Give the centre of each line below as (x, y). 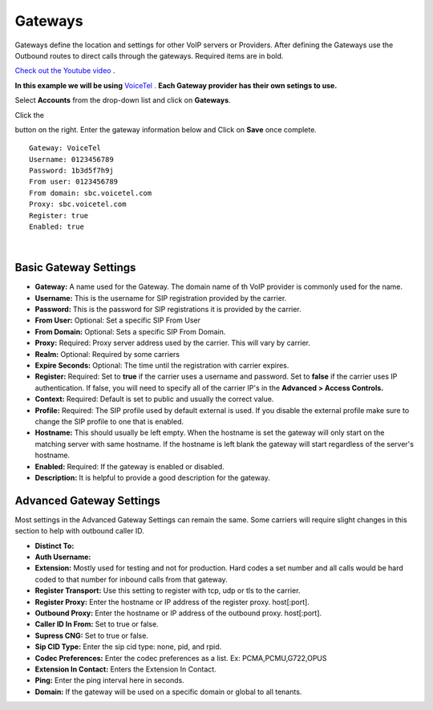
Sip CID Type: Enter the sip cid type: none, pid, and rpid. (128, 647)
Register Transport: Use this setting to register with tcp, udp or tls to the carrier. (168, 590)
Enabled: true (57, 227)
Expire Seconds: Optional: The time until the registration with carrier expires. (162, 366)
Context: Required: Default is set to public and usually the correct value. (154, 399)
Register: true (59, 215)
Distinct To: (55, 546)
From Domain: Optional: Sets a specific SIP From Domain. (130, 331)
